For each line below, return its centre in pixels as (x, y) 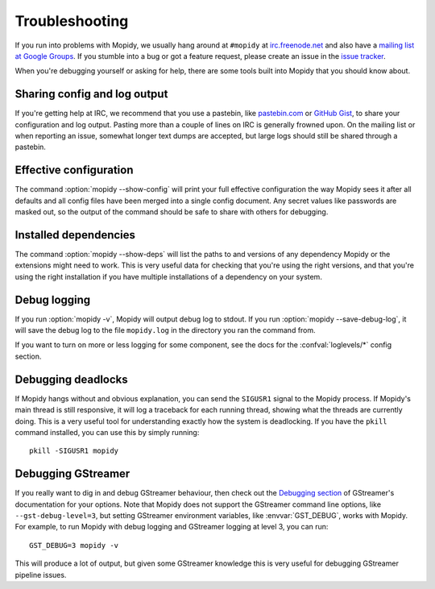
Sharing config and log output (91, 94)
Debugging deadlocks (71, 379)
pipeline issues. (41, 574)
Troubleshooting (72, 21)
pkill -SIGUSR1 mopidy (74, 451)
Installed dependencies (75, 235)
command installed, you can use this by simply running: (107, 432)
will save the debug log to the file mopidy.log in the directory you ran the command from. (165, 330)
